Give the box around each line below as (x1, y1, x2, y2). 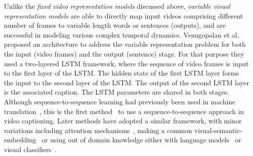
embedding (4, 135, 37, 145)
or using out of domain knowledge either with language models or (41, 135, 241, 145)
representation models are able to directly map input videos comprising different (4, 10, 243, 20)
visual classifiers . (4, 144, 57, 154)
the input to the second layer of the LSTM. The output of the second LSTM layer (4, 77, 250, 87)
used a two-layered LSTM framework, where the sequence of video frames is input (4, 58, 249, 68)
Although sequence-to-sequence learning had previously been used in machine (4, 96, 235, 106)
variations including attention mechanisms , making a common (4, 125, 193, 135)
